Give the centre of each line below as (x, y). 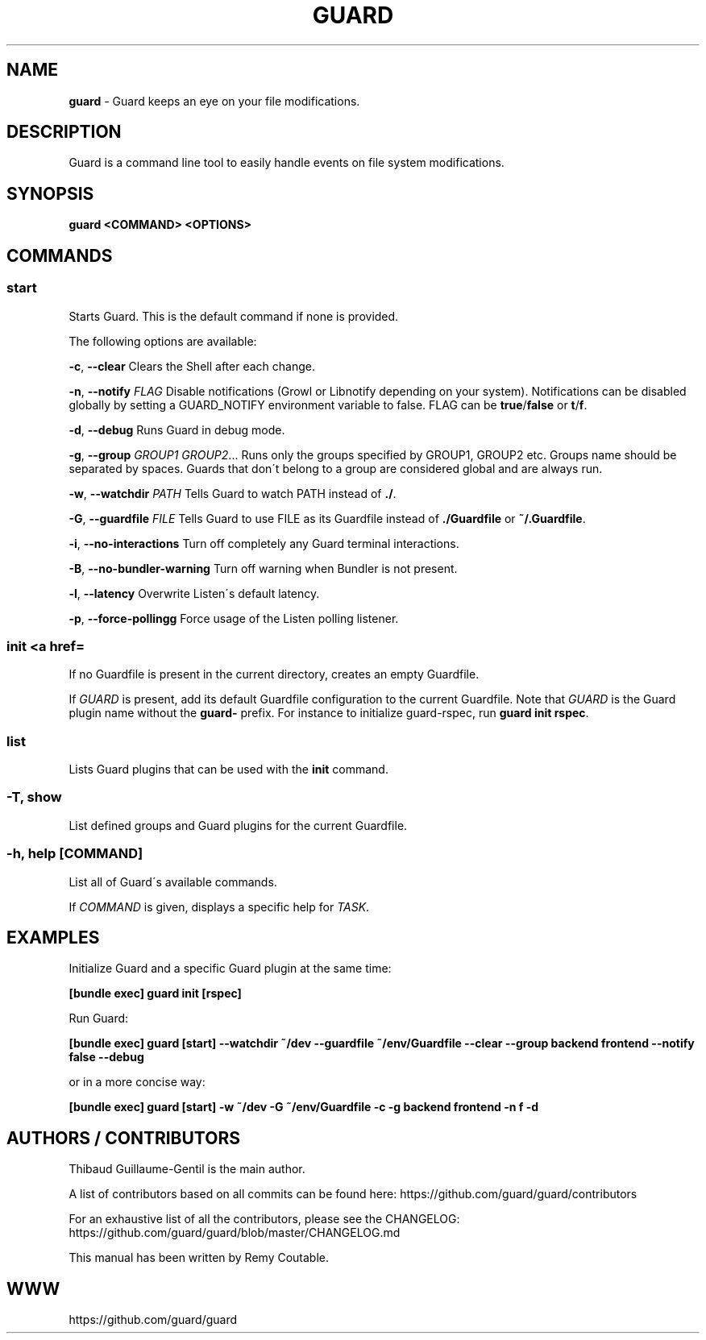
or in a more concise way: (137, 1082)
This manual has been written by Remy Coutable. (199, 1258)
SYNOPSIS (50, 193)
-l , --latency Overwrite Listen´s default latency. (194, 593)
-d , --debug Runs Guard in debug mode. (177, 429)
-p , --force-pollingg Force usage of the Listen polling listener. (234, 618)
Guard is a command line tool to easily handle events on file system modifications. (287, 163)
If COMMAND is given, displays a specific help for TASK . (219, 906)
